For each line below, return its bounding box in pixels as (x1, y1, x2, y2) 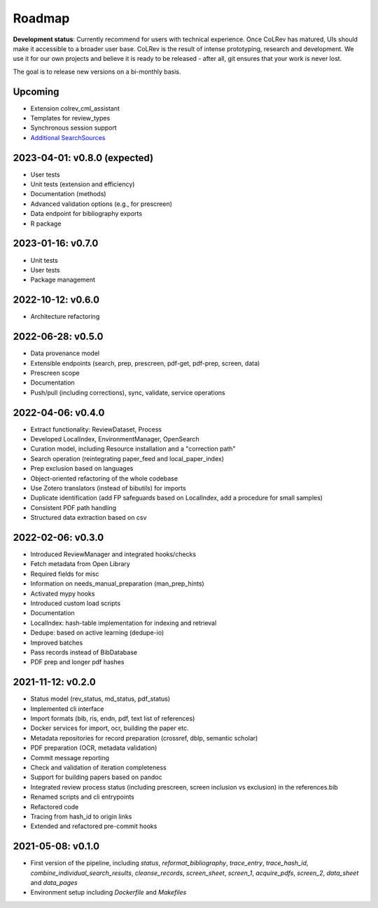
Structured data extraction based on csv (30, 514, 147, 522)
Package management (30, 275, 96, 284)
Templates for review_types (30, 114, 111, 123)
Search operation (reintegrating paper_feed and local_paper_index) (30, 454, 224, 462)
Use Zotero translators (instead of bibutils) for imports (30, 483, 186, 492)
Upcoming (13, 85, 59, 97)
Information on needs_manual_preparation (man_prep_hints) (30, 579, 204, 588)
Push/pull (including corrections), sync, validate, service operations (30, 388, 225, 397)
